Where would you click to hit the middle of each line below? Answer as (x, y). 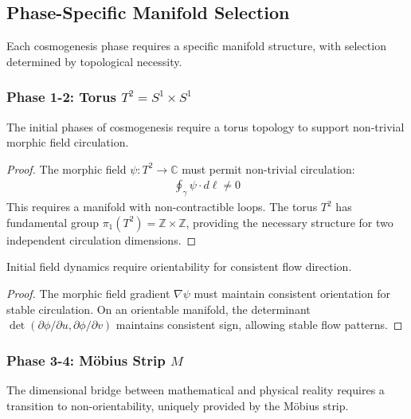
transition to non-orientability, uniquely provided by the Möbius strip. (178, 405)
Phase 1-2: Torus (61, 97)
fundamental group (53, 222)
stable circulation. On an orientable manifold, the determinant (159, 309)
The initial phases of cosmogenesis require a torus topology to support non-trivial (205, 126)
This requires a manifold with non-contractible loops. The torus (162, 207)
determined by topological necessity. (94, 61)
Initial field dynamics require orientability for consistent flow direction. (179, 266)
